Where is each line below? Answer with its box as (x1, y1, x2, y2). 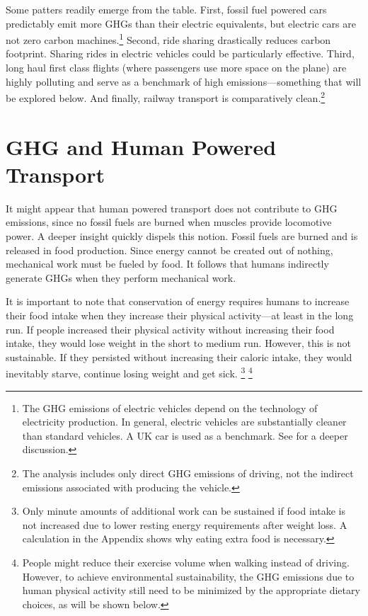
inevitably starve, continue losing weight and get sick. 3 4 (6, 364, 253, 380)
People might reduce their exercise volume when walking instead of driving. (22, 554, 350, 569)
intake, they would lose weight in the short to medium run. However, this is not (6, 336, 352, 350)
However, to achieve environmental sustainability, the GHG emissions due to (22, 569, 355, 583)
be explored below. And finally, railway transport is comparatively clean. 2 (6, 89, 326, 105)
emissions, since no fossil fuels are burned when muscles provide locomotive (6, 215, 332, 229)
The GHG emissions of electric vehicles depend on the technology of (22, 400, 318, 415)
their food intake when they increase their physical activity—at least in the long (6, 307, 354, 322)
